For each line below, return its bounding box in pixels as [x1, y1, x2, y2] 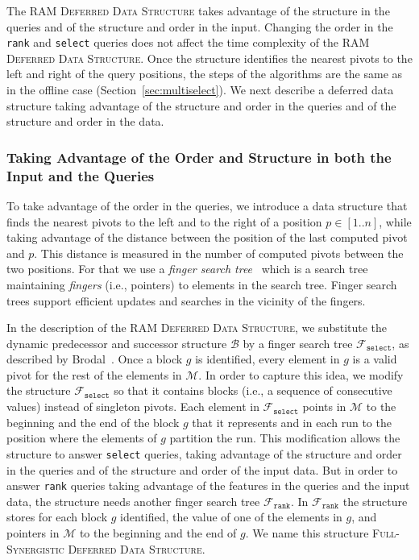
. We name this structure [245, 524, 369, 541]
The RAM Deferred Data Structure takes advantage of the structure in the [6, 2, 390, 19]
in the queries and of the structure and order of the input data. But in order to [6, 461, 398, 478]
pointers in [6, 524, 60, 541]
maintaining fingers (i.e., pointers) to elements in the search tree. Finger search [6, 276, 397, 292]
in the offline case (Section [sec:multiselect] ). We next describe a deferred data [6, 81, 394, 98]
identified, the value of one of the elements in [120, 508, 342, 525]
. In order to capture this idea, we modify [198, 366, 404, 383]
